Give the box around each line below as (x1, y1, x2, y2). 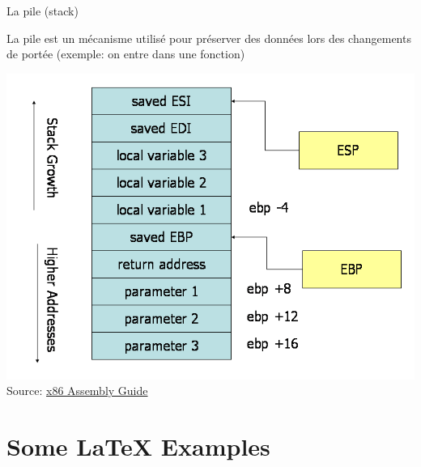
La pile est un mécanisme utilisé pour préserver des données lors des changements (6, 29, 411, 46)
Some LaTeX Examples (6, 430, 270, 463)
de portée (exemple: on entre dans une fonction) (6, 45, 245, 62)
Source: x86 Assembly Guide (6, 382, 148, 399)
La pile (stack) (6, 2, 79, 19)
